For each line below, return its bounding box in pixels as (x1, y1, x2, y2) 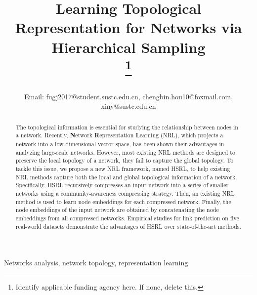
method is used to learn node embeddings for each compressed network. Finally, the (15, 197, 231, 206)
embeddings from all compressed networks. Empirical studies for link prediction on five (15, 213, 239, 222)
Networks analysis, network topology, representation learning (4, 257, 188, 268)
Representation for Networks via (15, 17, 242, 38)
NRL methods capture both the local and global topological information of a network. (15, 172, 237, 181)
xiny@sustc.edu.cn (101, 101, 156, 111)
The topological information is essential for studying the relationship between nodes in (15, 123, 238, 131)
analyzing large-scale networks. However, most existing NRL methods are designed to (15, 148, 235, 156)
